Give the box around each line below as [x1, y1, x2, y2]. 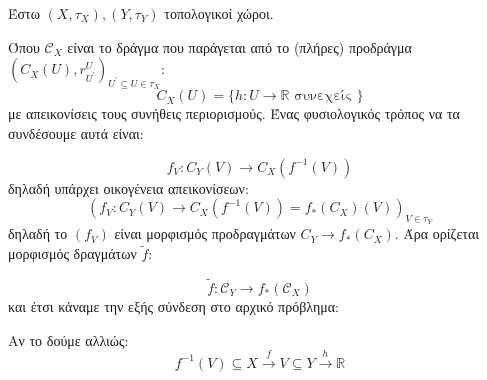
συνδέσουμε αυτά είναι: [8, 122, 144, 143]
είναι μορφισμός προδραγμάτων [114, 223, 296, 244]
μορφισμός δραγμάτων [8, 243, 137, 264]
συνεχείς [294, 89, 352, 104]
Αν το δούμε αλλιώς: [8, 329, 129, 350]
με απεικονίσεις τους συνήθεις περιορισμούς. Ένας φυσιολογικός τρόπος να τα [8, 103, 460, 124]
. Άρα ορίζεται [394, 223, 479, 244]
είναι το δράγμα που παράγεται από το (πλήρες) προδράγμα [67, 36, 412, 57]
